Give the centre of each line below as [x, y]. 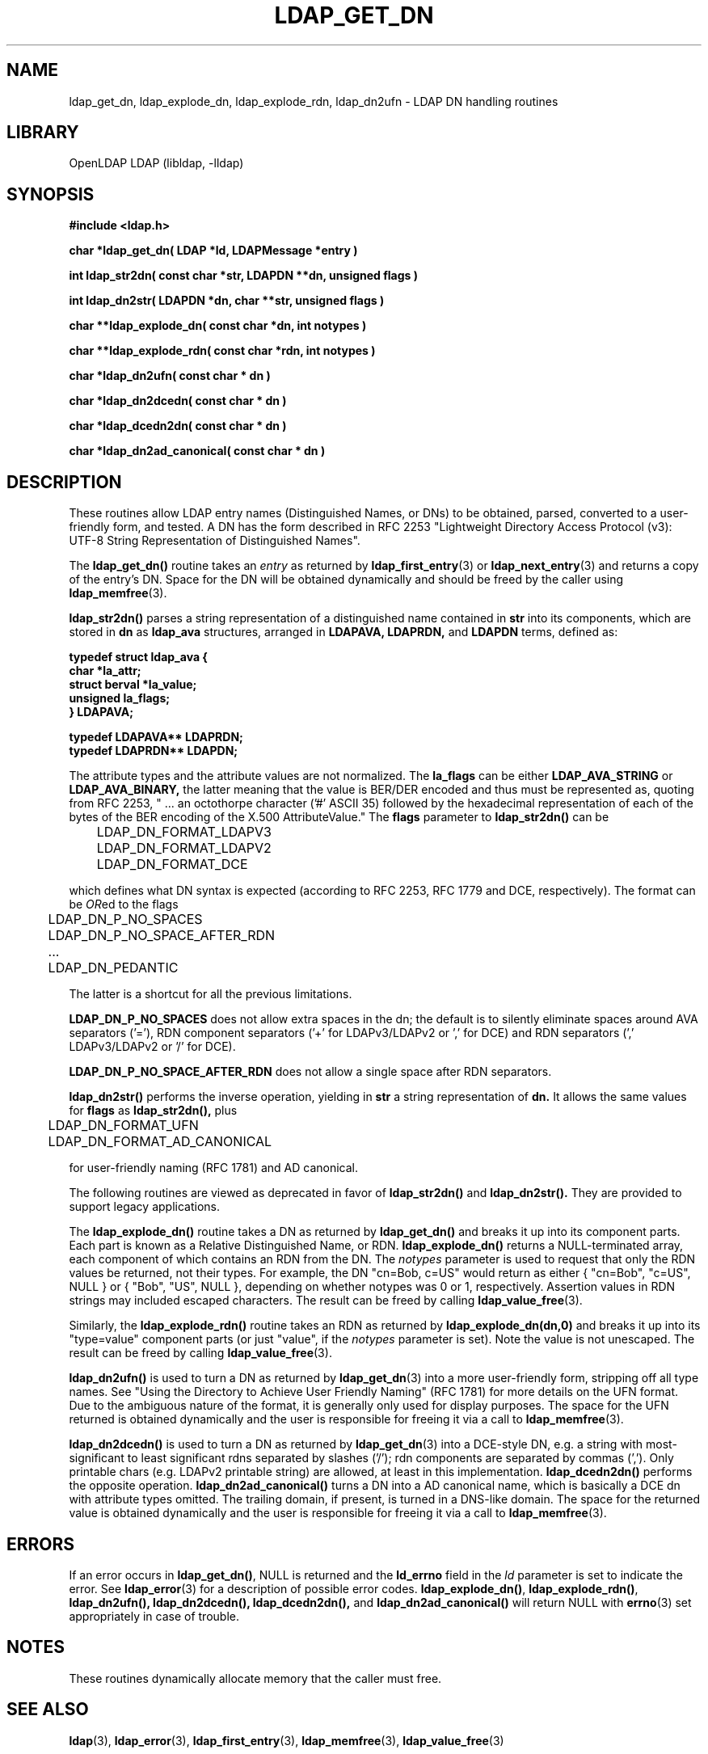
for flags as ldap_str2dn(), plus [153, 1111]
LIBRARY [43, 133]
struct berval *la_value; [133, 685]
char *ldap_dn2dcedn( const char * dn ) [178, 401]
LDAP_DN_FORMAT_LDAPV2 [184, 848]
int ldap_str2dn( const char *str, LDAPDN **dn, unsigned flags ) [243, 276]
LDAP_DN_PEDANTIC [113, 968]
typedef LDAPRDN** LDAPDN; [154, 751]
